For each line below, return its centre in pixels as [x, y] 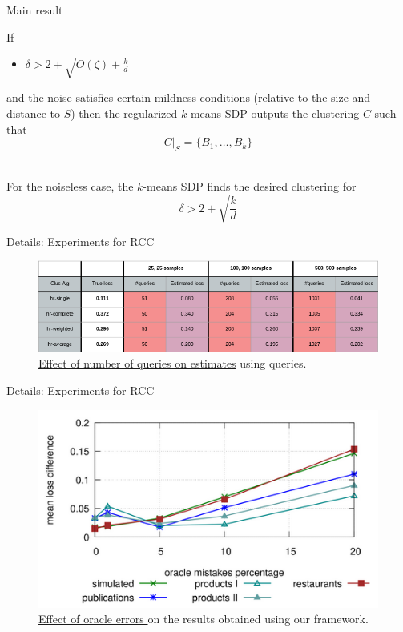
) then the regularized [124, 113]
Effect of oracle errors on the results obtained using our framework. [204, 619]
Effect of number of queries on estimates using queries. [173, 363]
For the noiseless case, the [70, 185]
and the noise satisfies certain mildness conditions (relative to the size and [189, 97]
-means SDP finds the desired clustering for [250, 185]
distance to [33, 113]
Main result [35, 10]
